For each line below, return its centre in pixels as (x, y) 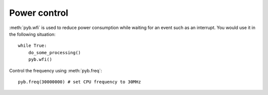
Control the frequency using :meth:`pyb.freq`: (56, 70)
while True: (33, 46)
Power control (39, 13)
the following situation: (32, 34)
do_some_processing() (55, 52)
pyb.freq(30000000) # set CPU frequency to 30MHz (80, 82)
